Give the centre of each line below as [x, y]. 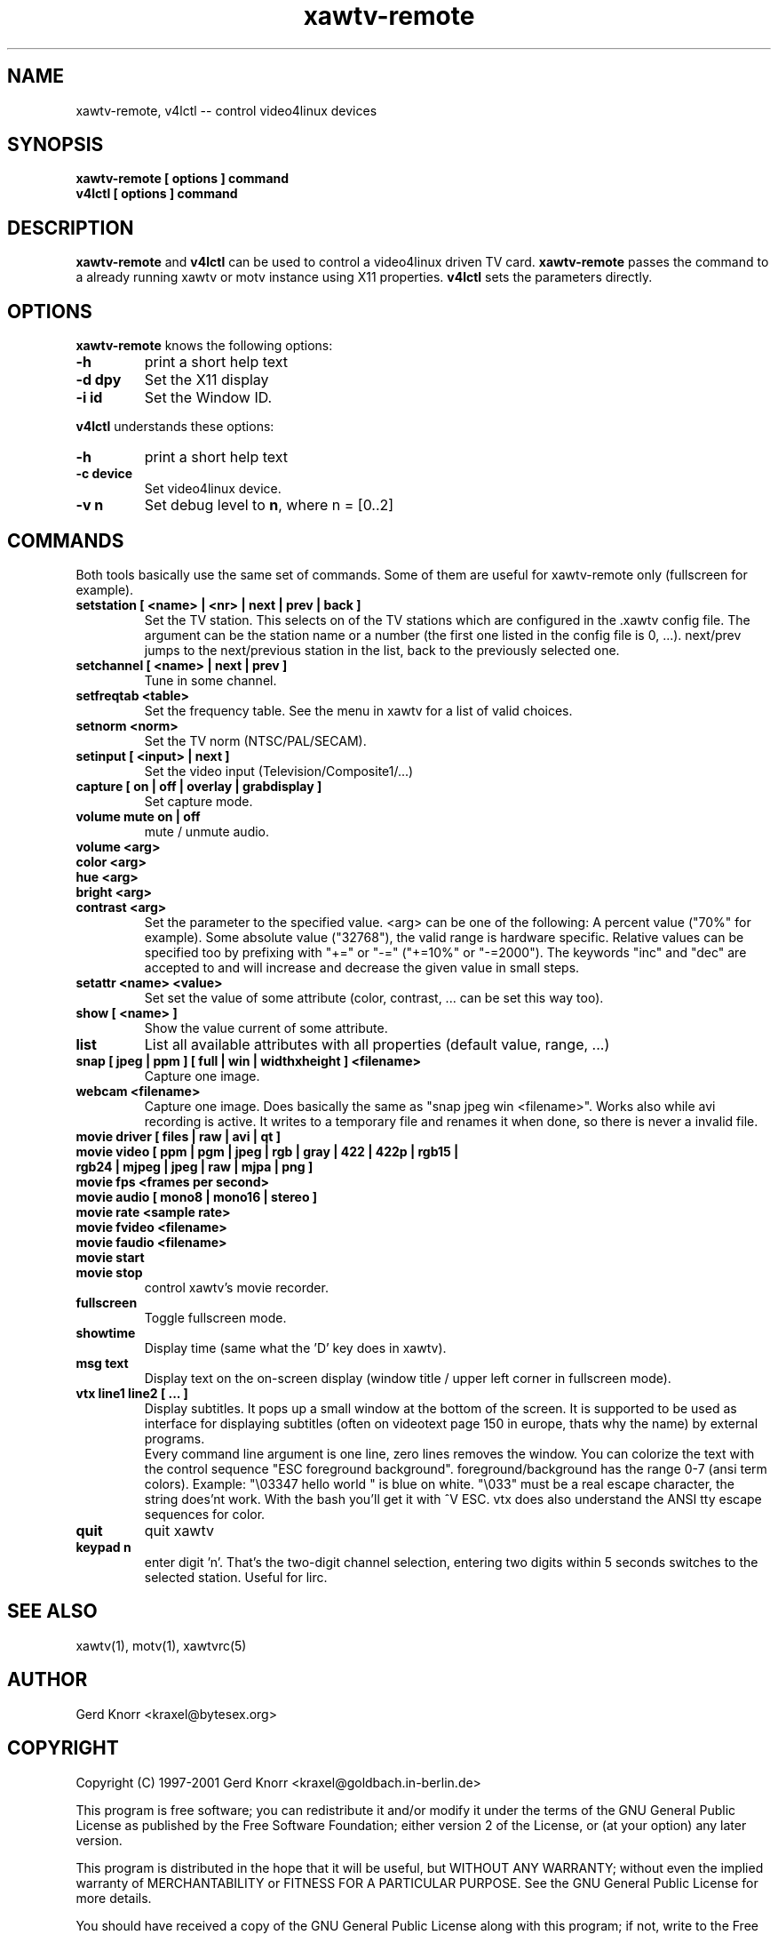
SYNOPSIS [56, 145]
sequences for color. [205, 1514]
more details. [114, 1898]
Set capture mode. [198, 801]
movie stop [109, 1272]
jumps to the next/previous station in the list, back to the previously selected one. [382, 650]
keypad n [103, 1547]
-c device [104, 474]
